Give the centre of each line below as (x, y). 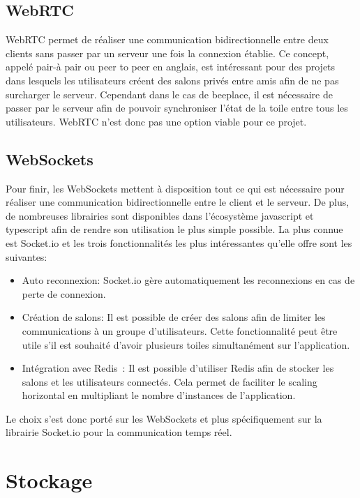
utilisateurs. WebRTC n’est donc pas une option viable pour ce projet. (156, 121)
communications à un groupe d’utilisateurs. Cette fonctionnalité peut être (180, 330)
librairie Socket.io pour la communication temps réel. (119, 432)
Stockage (49, 480)
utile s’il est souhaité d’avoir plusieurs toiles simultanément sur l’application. (186, 344)
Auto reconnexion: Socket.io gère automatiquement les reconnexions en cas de (188, 280)
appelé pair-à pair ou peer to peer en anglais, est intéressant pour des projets (171, 67)
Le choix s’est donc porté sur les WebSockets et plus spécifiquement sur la (164, 418)
